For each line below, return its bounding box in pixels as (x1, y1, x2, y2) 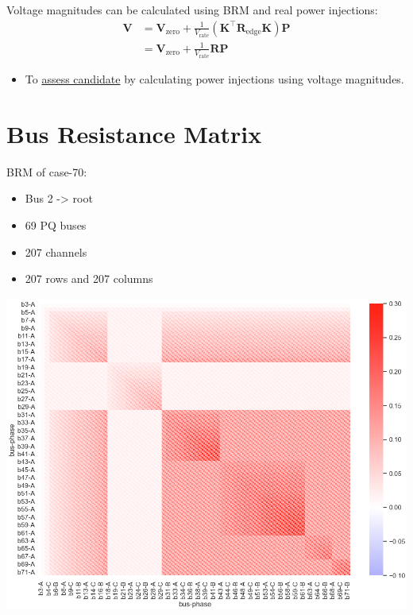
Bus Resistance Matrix (6, 117, 262, 149)
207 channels (25, 243, 87, 260)
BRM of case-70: (6, 163, 87, 180)
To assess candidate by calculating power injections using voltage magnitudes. (25, 71, 404, 87)
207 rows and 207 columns (25, 270, 153, 287)
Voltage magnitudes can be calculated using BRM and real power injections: (6, 2, 378, 17)
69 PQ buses (25, 217, 87, 234)
